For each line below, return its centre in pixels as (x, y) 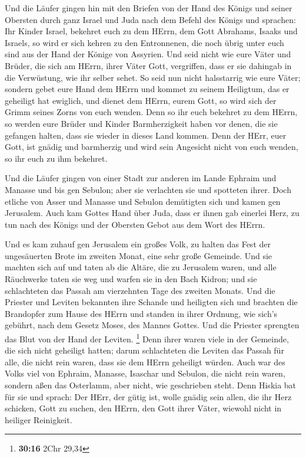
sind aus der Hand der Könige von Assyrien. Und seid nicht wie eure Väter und (148, 54)
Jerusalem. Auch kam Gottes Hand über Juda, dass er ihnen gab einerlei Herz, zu (152, 213)
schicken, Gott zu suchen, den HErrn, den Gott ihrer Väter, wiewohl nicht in (143, 408)
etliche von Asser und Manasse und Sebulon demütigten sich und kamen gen (143, 201)
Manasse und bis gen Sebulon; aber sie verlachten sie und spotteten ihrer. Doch (148, 189)
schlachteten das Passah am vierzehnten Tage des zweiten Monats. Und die (140, 290)
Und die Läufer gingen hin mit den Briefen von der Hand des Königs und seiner (149, 8)
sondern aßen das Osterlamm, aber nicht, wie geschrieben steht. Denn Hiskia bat (151, 385)
